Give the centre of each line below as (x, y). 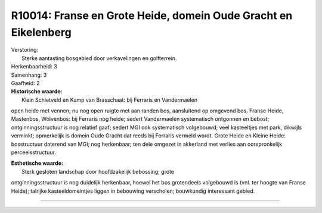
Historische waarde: (37, 92)
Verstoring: (25, 50)
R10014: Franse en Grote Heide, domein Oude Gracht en (152, 15)
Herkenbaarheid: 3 (34, 67)
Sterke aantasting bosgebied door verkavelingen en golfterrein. (99, 58)
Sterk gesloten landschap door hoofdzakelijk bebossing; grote (98, 171)
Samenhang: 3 (29, 75)
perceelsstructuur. (33, 152)
